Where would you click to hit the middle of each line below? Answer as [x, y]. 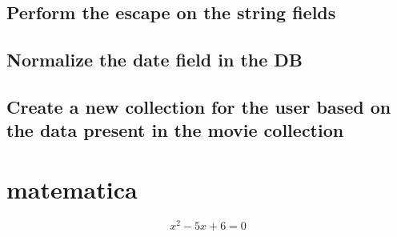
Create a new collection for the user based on [199, 106]
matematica [72, 189]
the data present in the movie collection [175, 130]
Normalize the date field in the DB [155, 60]
